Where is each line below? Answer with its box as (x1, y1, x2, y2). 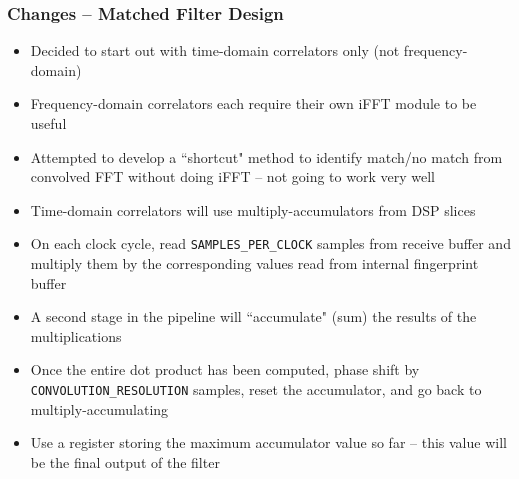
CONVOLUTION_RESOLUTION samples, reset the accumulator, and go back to (30, 379, 482, 399)
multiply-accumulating (30, 398, 169, 419)
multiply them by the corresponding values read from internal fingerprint (30, 253, 479, 274)
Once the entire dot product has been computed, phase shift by (30, 359, 420, 380)
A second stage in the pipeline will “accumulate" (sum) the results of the (30, 306, 477, 327)
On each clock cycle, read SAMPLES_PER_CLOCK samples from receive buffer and (30, 233, 511, 254)
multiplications (30, 325, 122, 346)
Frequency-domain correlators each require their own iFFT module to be (30, 93, 477, 114)
